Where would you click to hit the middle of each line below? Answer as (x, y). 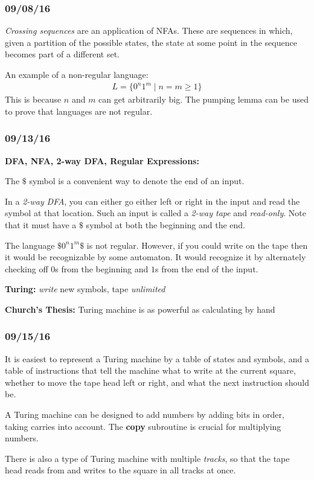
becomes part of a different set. (62, 54)
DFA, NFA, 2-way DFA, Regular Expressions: (102, 160)
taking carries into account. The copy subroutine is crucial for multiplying (143, 426)
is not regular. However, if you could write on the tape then (197, 245)
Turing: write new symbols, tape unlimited (85, 289)
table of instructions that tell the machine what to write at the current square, (150, 370)
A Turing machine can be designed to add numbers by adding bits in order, (145, 414)
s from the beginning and (102, 268)
